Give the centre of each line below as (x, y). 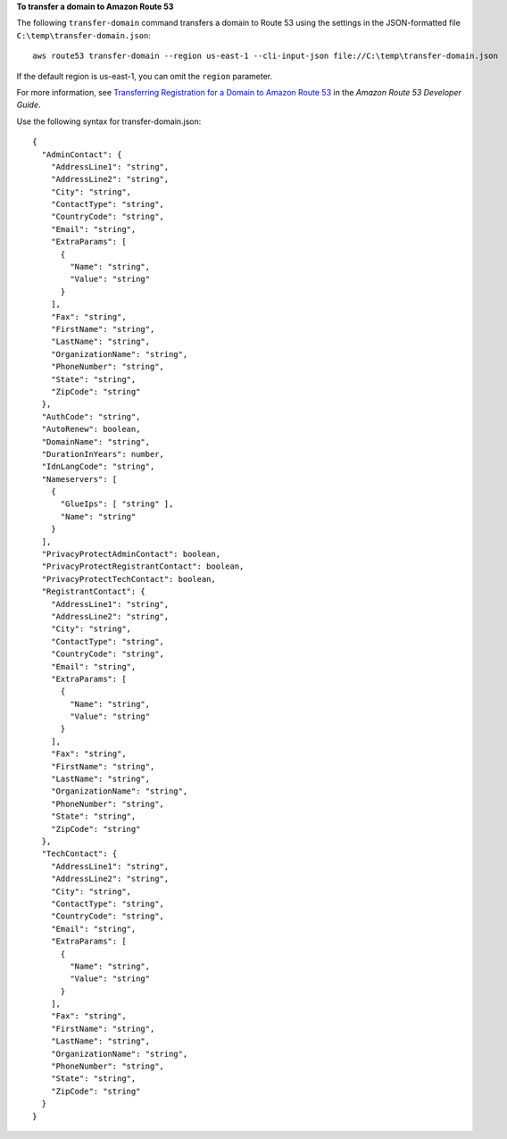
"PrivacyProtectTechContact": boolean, (129, 579)
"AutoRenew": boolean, (91, 429)
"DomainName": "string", (96, 441)
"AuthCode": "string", (91, 416)
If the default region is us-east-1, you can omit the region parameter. (144, 76)
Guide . (29, 105)
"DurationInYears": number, (103, 454)
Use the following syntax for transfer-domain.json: (109, 121)
